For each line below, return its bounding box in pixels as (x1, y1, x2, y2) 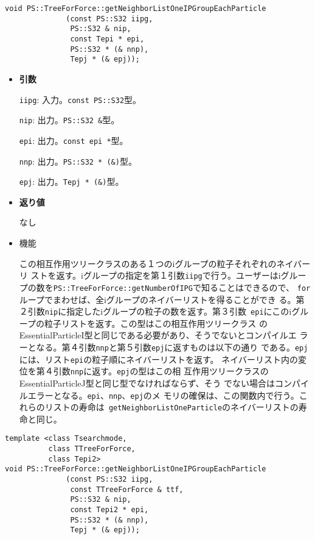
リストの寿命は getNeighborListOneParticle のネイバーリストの (44, 401, 299, 413)
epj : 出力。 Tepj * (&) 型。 (19, 175, 124, 188)
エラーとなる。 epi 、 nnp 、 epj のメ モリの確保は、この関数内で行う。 (27, 388, 299, 401)
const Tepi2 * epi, (70, 505, 149, 514)
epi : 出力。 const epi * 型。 (19, 134, 128, 146)
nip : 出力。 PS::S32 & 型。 (19, 113, 120, 126)
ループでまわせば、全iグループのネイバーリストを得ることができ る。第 (19, 293, 305, 305)
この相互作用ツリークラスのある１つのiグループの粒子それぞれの (19, 257, 277, 269)
